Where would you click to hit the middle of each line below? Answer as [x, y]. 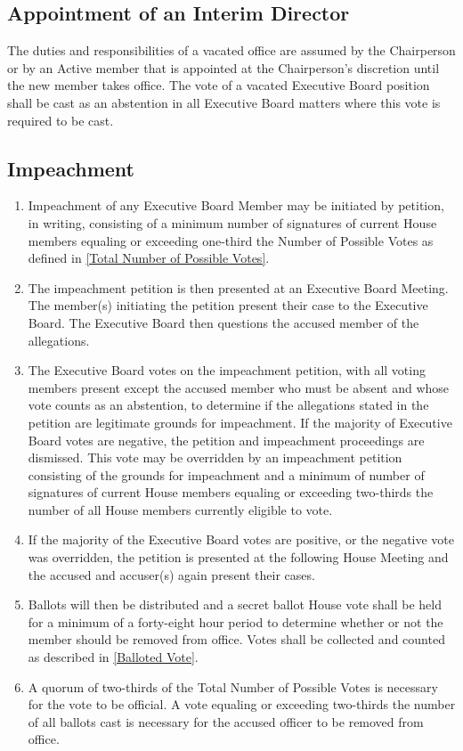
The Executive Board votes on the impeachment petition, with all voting [227, 370]
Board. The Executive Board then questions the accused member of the [223, 322]
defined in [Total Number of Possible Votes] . [149, 258]
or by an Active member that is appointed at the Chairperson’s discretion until [223, 67]
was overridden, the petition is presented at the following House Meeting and [238, 557]
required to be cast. [61, 120]
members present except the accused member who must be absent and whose [239, 387]
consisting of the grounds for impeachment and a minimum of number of [226, 474]
